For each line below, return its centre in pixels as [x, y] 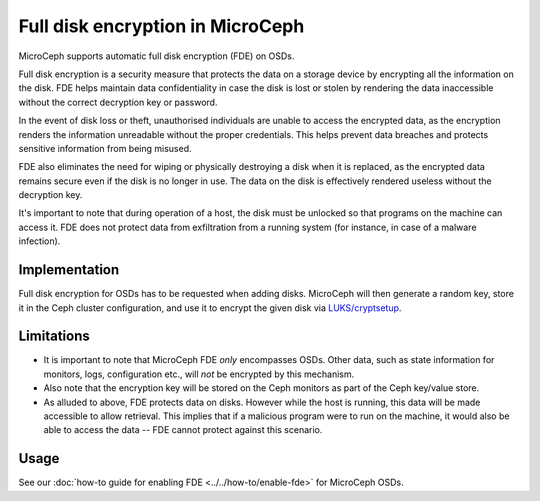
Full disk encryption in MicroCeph [161, 26]
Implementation [69, 270]
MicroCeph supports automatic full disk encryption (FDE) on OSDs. [156, 56]
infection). [39, 241]
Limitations [54, 336]
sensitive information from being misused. [105, 148]
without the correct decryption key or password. [118, 102]
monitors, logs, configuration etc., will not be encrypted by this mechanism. [199, 374]
